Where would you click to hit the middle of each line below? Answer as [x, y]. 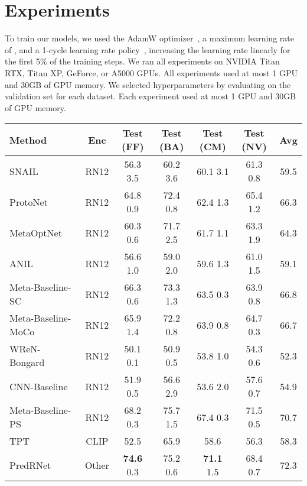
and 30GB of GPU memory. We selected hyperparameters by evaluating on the [148, 84]
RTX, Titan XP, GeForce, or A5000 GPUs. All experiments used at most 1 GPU [151, 72]
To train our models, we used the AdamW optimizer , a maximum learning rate [149, 38]
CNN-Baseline [39, 386]
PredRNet [30, 465]
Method [28, 140]
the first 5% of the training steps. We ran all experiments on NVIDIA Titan [142, 61]
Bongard [27, 362]
